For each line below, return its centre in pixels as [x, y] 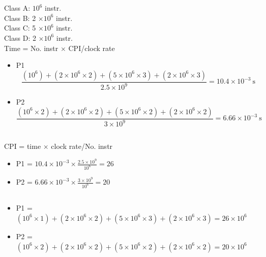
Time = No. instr [31, 48]
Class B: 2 [20, 18]
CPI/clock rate [92, 48]
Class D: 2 [20, 37]
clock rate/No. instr [82, 146]
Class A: [17, 8]
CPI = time [23, 146]
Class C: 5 [20, 28]
